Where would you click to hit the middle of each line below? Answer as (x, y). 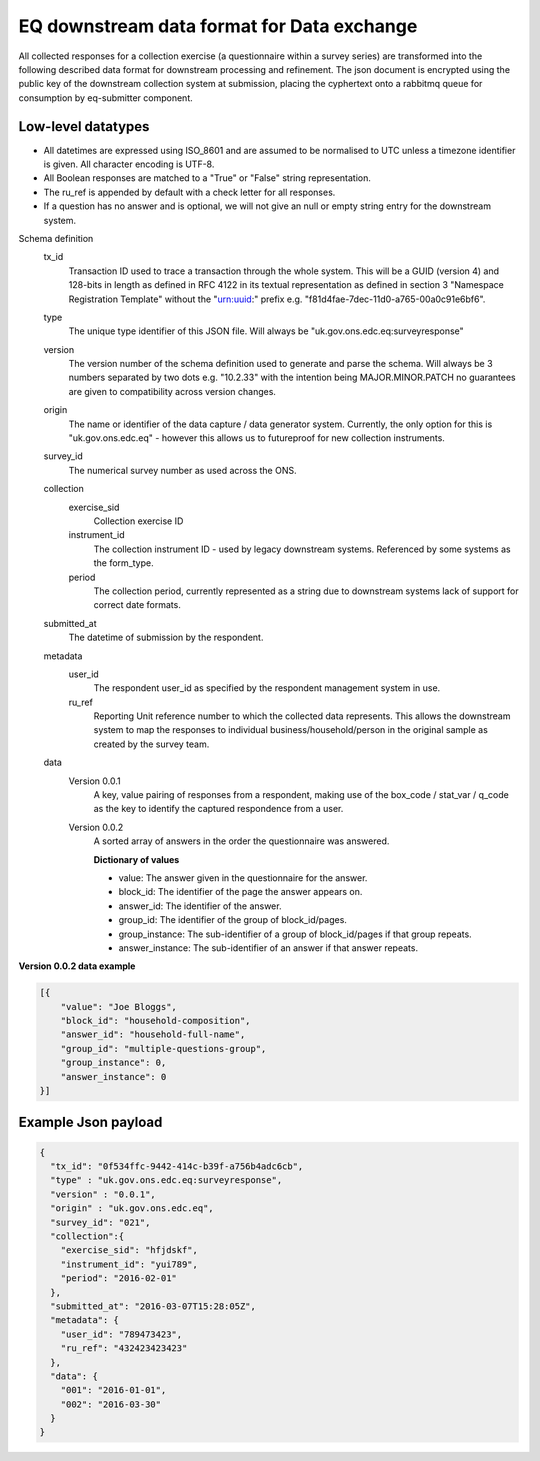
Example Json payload (90, 1122)
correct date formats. (137, 605)
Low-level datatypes (84, 126)
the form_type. (123, 563)
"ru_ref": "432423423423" (124, 1348)
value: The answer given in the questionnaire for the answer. (243, 877)
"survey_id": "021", (100, 1222)
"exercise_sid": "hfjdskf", (129, 1250)
